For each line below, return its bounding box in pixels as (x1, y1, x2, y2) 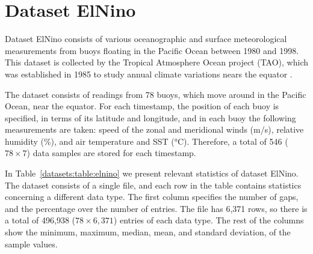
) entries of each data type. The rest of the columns (113, 214, 304, 226)
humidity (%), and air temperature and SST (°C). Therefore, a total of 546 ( (5, 135, 288, 147)
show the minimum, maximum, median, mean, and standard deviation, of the (5, 226, 291, 238)
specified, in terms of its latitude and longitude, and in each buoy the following (5, 111, 296, 124)
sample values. (5, 237, 58, 250)
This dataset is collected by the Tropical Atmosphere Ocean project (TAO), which (5, 56, 308, 68)
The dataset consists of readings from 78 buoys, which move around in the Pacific (5, 88, 306, 100)
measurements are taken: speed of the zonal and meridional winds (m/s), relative (5, 123, 304, 136)
